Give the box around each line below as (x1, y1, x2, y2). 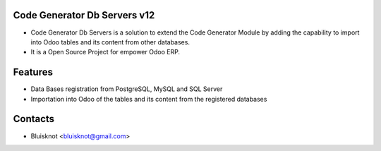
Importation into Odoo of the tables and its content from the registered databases (30, 95, 267, 103)
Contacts (13, 113, 55, 125)
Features (13, 66, 53, 78)
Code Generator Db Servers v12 (13, 9, 155, 21)
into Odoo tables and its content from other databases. (30, 37, 190, 46)
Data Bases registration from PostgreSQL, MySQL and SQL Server (30, 85, 223, 93)
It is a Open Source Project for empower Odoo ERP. (30, 48, 180, 56)
